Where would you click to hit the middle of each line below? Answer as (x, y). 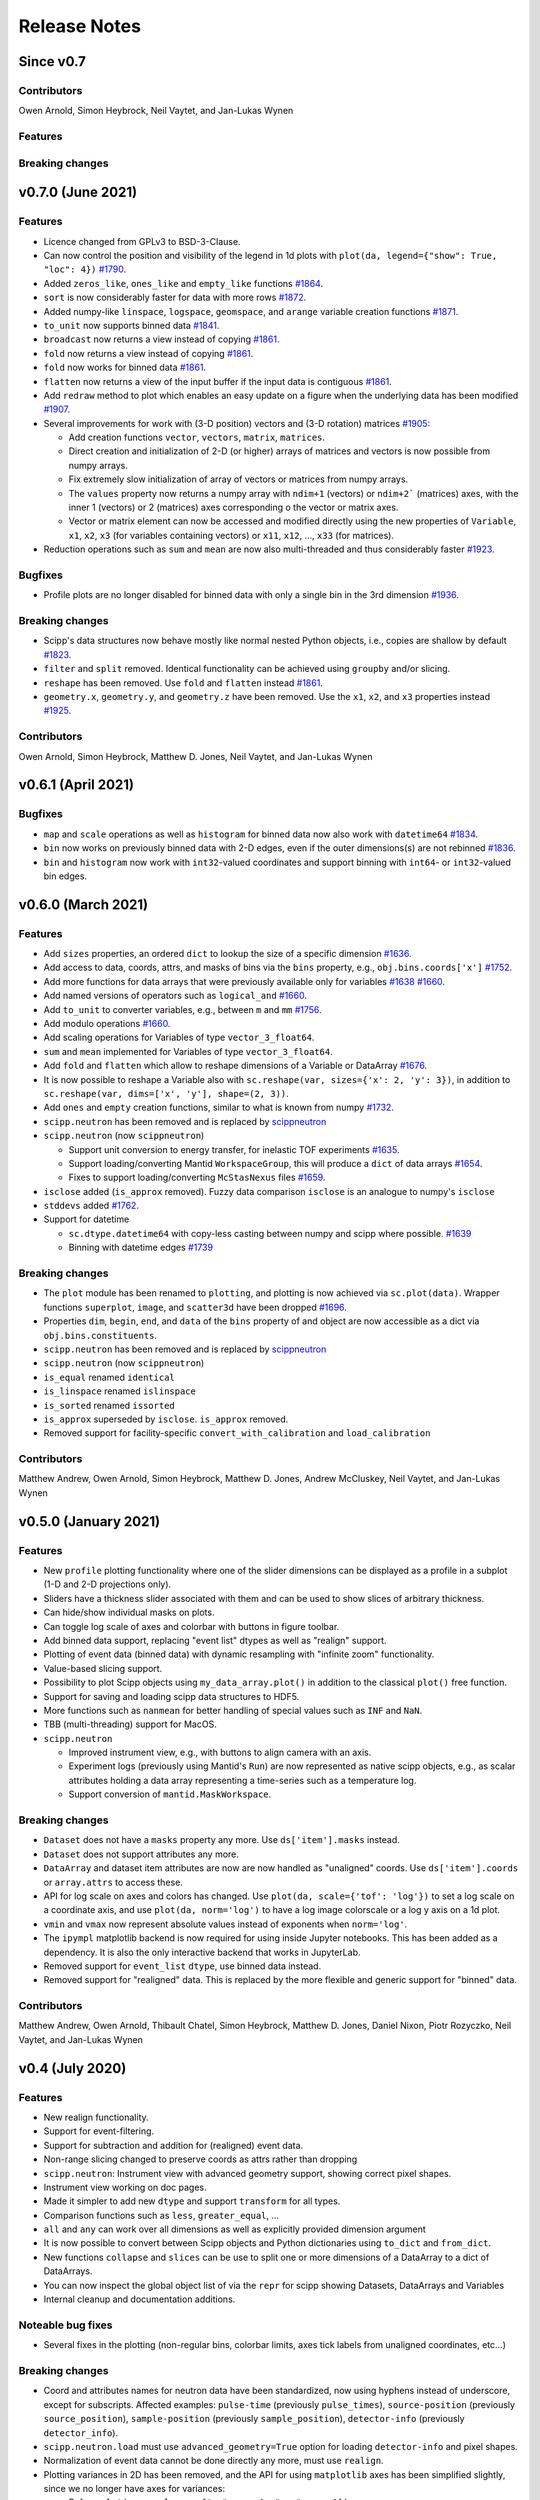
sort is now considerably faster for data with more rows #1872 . (175, 297)
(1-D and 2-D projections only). (107, 1584)
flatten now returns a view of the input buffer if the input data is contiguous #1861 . (217, 381)
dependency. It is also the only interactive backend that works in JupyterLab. (202, 1952)
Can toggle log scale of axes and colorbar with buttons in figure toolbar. (191, 1626)
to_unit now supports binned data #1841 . (131, 325)
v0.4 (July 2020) (72, 2068)
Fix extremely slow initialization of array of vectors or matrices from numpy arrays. (238, 479)
